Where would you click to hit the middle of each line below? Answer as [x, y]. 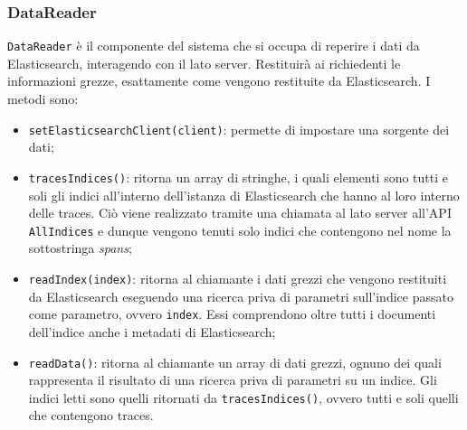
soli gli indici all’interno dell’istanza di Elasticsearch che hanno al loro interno [244, 195]
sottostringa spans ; [80, 248]
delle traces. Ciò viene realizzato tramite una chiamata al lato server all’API [240, 213]
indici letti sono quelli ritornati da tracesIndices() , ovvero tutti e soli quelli [243, 397]
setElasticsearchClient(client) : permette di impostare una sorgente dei [239, 129]
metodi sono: [43, 99]
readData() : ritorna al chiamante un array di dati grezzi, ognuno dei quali [235, 362]
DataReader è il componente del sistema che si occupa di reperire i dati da [214, 46]
